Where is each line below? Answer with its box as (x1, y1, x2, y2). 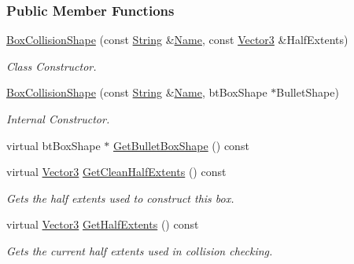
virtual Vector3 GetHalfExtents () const (6, 216, 199, 233)
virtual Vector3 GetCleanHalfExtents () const (6, 163, 227, 180)
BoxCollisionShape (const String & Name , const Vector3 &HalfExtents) (6, 31, 348, 48)
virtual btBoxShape (6, 137, 101, 153)
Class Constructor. (6, 57, 97, 74)
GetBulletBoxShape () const (113, 137, 249, 153)
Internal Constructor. (6, 111, 110, 126)
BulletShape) (276, 84, 339, 101)
